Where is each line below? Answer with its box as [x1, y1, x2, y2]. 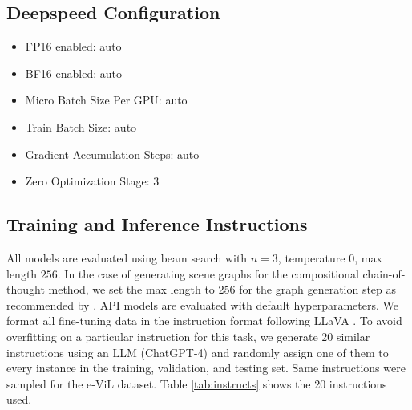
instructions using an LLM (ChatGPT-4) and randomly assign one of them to [6, 343, 389, 360]
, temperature [277, 249, 345, 266]
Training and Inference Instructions [6, 212, 308, 237]
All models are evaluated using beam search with [6, 249, 248, 266]
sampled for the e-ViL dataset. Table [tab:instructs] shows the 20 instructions [6, 375, 387, 392]
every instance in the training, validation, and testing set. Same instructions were [6, 359, 406, 376]
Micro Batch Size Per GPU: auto [25, 91, 188, 108]
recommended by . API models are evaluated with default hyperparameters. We [6, 296, 398, 313]
